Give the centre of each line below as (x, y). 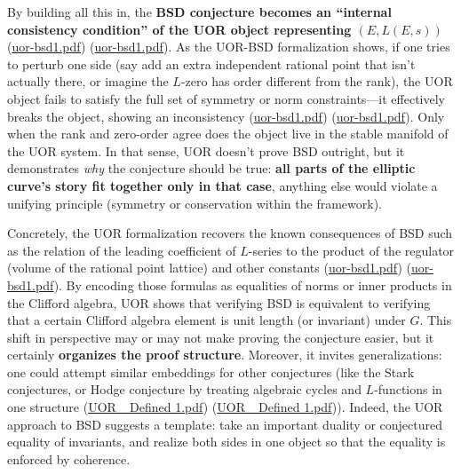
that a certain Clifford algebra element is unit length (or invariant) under (207, 320)
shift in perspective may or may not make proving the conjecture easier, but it (221, 337)
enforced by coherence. (69, 458)
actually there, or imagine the (88, 81)
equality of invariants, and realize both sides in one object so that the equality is (227, 442)
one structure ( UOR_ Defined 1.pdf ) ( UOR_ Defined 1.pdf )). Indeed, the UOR (225, 407)
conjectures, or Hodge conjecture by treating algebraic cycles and (184, 389)
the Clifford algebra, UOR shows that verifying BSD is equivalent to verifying (219, 302)
